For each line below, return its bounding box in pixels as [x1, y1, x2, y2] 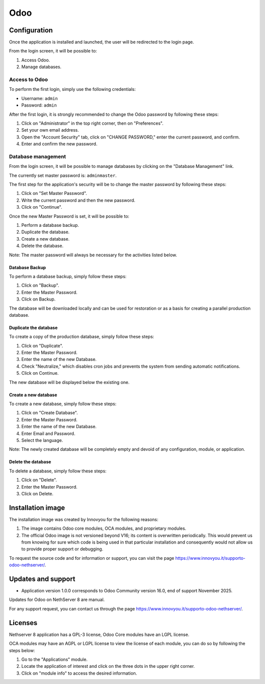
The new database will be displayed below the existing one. [9, 379, 130, 385]
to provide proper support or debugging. [21, 546, 104, 552]
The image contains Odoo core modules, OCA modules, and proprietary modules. [21, 525, 186, 531]
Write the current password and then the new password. [21, 197, 135, 203]
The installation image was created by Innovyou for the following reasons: [9, 516, 159, 522]
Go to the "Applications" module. [21, 656, 88, 662]
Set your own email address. [21, 127, 79, 133]
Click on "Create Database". [21, 410, 78, 416]
